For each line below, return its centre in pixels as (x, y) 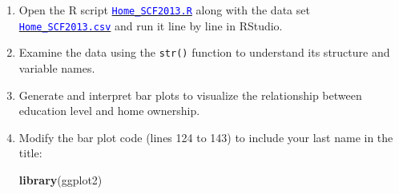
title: (30, 153)
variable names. (57, 67)
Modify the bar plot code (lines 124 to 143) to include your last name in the (206, 137)
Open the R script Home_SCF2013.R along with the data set (164, 10)
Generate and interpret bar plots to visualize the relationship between (190, 95)
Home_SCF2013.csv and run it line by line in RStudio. (151, 25)
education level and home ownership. (109, 111)
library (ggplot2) (60, 179)
